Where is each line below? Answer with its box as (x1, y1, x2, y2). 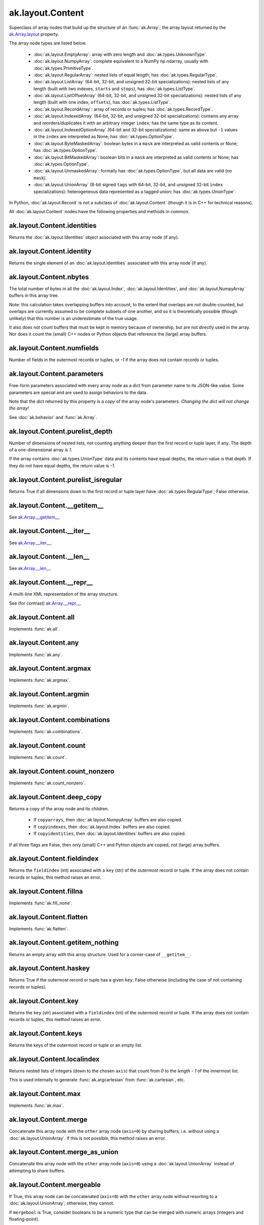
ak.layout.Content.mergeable (9, 1180, 101, 1189)
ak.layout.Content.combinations (9, 716, 110, 724)
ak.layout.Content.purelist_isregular (9, 475, 122, 484)
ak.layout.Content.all (9, 613, 75, 621)
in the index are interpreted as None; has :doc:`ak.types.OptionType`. (33, 134, 175, 140)
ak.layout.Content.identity (9, 247, 91, 256)
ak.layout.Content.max (9, 1090, 81, 1098)
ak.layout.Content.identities (9, 221, 97, 230)
